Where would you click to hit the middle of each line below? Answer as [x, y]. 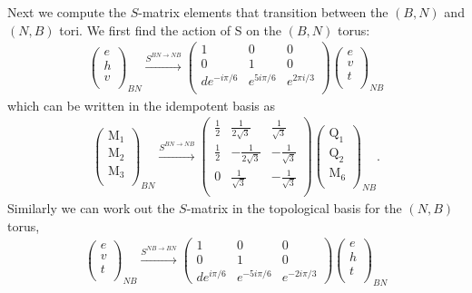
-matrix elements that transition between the [263, 12]
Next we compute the [67, 12]
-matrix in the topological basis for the [294, 207]
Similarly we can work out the [91, 207]
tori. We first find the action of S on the [171, 29]
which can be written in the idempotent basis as [142, 105]
